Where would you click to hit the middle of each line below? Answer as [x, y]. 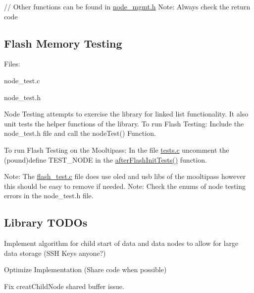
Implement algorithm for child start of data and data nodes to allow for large [121, 243]
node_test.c [22, 80]
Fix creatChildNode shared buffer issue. [64, 286]
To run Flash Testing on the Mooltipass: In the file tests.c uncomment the [117, 149]
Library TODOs [46, 222]
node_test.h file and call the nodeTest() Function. [80, 133]
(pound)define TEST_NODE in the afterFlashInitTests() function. [105, 159]
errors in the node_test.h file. [49, 196]
